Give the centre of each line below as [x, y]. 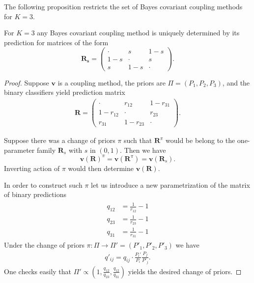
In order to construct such [43, 184]
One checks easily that [38, 271]
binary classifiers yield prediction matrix [65, 92]
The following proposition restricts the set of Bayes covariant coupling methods [123, 6]
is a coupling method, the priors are [112, 82]
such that [138, 140]
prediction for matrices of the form [56, 42]
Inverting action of [32, 168]
